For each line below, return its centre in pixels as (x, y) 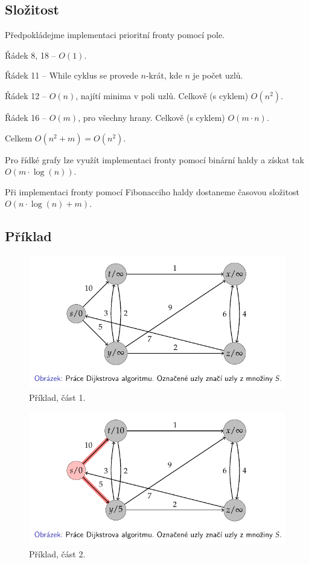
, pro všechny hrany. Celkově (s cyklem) (151, 117)
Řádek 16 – (26, 117)
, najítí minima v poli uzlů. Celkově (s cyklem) (162, 95)
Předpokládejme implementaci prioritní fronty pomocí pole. (115, 35)
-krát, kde (164, 75)
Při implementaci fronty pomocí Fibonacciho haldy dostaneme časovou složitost (152, 191)
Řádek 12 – (26, 95)
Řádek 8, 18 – (30, 55)
